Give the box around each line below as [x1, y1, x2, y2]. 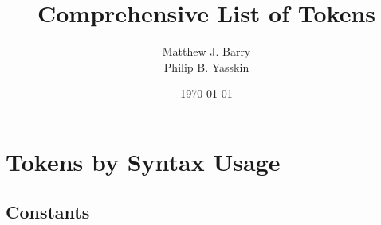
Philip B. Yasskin [163, 58, 249, 75]
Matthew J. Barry [162, 43, 251, 60]
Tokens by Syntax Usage [6, 145, 281, 177]
